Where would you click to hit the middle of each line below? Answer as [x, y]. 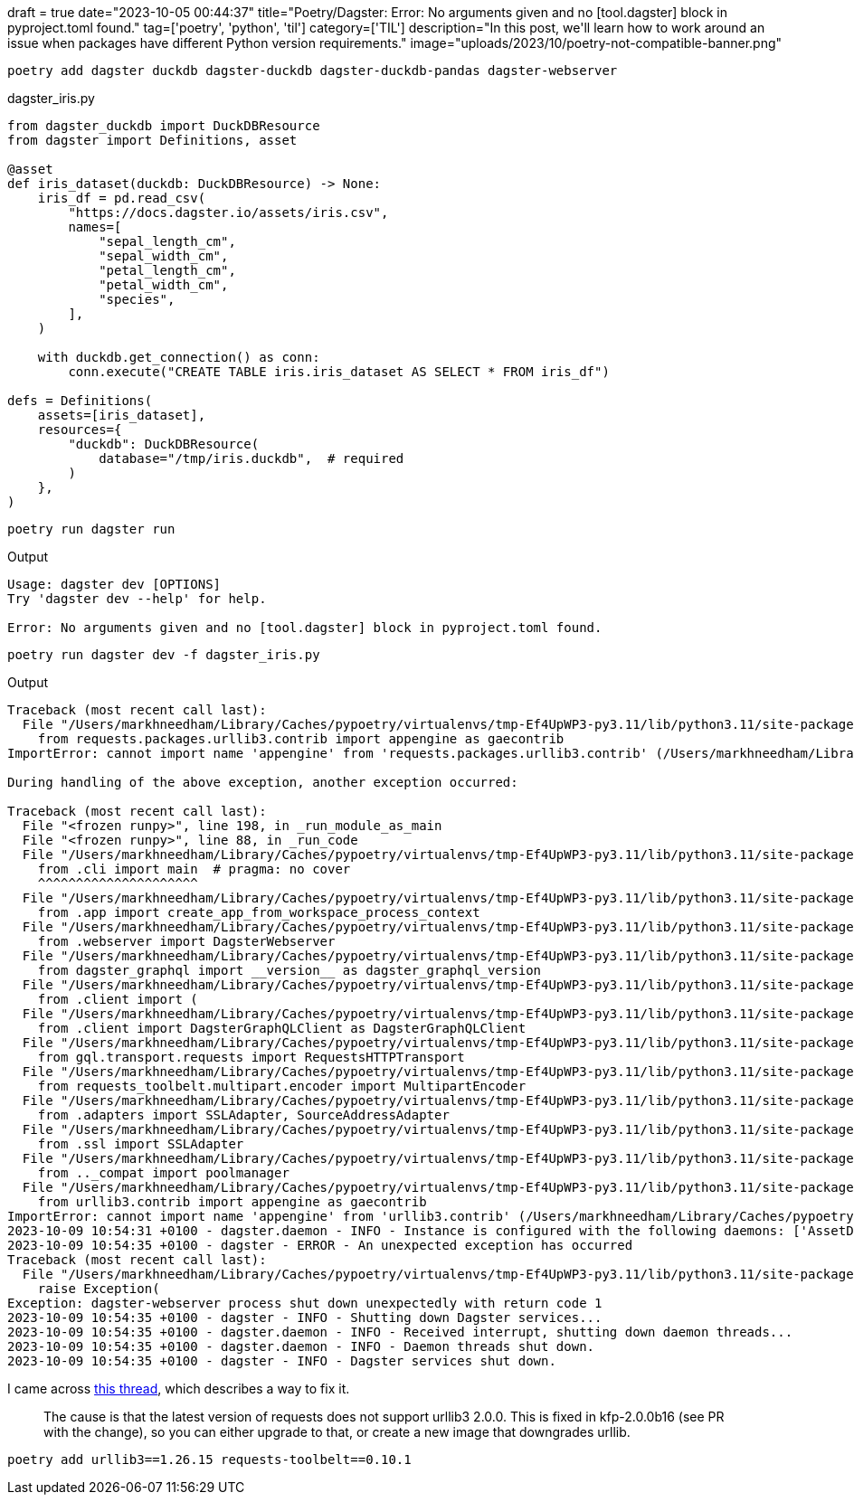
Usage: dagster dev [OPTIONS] [114, 584]
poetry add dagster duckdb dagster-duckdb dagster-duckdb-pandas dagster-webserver [313, 71]
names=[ [95, 227]
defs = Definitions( [80, 401]
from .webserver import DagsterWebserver [186, 941]
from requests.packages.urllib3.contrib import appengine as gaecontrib [301, 739]
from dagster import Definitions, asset [152, 140]
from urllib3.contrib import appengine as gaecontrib [232, 1202]
